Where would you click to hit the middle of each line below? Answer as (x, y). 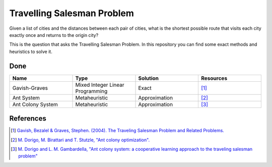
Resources (214, 78)
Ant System (26, 97)
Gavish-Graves (30, 88)
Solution (148, 78)
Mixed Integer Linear (100, 85)
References (28, 119)
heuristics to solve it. (31, 51)
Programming (91, 91)
